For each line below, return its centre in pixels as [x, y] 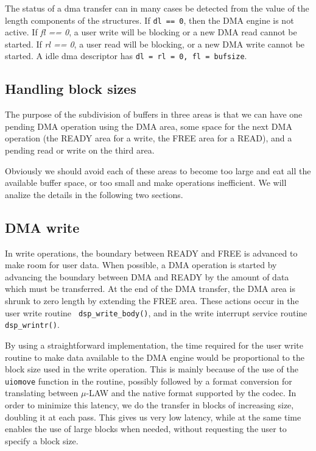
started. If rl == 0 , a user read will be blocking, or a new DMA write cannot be [155, 44]
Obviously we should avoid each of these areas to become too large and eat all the [158, 170]
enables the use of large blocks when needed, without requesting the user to [146, 429]
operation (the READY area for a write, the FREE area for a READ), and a [149, 138]
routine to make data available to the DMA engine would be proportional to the [155, 357]
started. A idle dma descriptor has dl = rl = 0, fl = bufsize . [126, 56]
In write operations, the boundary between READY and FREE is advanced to [151, 253]
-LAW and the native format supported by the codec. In [191, 393]
